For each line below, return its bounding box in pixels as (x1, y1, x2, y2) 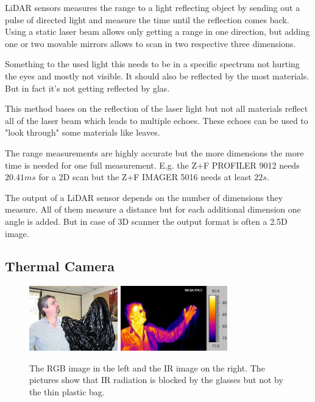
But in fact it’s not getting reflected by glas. (5, 81, 170, 94)
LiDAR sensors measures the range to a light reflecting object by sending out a (5, 1, 300, 13)
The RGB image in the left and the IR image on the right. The (29, 361, 265, 374)
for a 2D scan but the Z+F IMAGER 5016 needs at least (38, 170, 252, 183)
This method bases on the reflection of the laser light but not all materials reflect (5, 102, 308, 115)
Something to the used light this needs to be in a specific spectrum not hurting (5, 57, 300, 70)
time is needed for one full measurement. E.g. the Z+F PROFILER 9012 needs (5, 158, 300, 171)
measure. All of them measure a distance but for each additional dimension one (5, 203, 301, 216)
